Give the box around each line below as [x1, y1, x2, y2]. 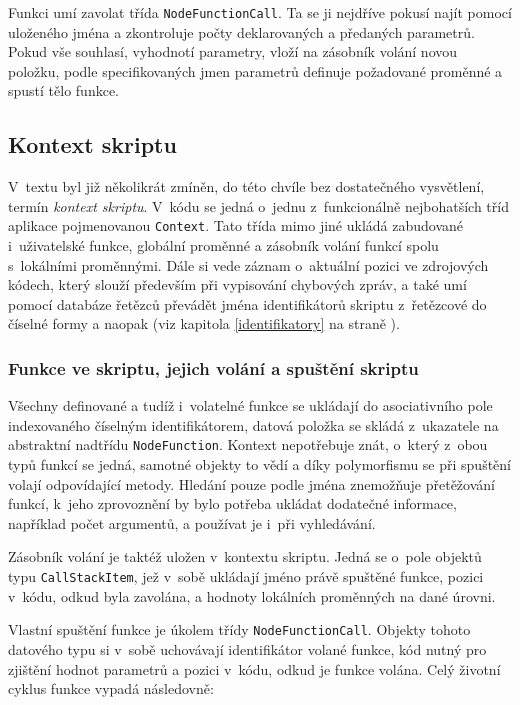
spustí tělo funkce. [8, 80, 119, 101]
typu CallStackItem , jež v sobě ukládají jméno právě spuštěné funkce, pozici [8, 566, 484, 587]
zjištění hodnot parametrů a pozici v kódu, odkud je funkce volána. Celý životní [8, 658, 501, 679]
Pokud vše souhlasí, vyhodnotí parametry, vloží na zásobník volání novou [8, 41, 458, 62]
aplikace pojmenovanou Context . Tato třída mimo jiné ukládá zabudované [8, 215, 464, 236]
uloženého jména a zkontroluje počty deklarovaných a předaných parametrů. [8, 21, 475, 42]
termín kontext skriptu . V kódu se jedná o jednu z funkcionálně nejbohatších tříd [8, 195, 509, 216]
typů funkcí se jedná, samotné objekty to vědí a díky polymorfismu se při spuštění [8, 454, 512, 475]
